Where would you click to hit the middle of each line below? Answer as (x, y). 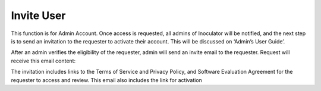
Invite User (38, 15)
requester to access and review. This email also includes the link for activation (106, 80)
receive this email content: (43, 61)
